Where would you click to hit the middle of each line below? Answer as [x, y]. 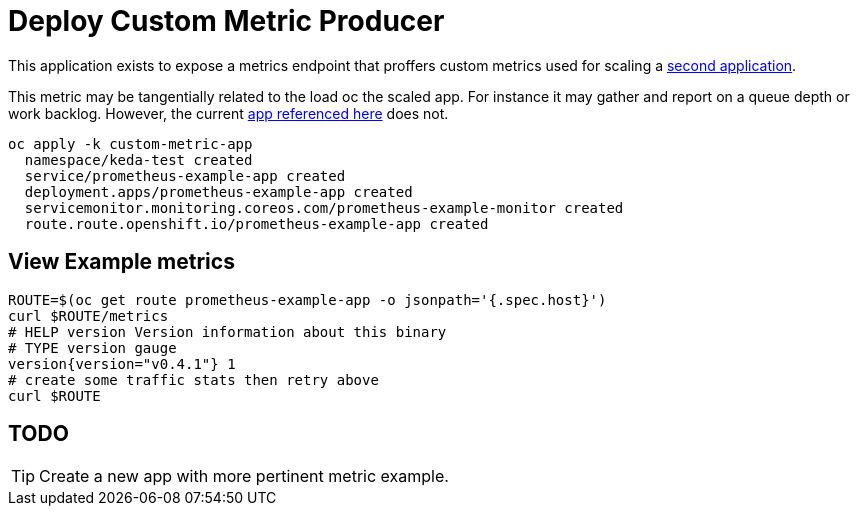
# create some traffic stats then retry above [193, 379]
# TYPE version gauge [92, 347]
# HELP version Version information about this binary [227, 331]
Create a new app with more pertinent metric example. [244, 476]
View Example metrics [121, 262]
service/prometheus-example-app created [185, 175]
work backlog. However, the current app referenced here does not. [228, 113]
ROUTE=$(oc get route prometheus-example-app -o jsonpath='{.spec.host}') [307, 299]
